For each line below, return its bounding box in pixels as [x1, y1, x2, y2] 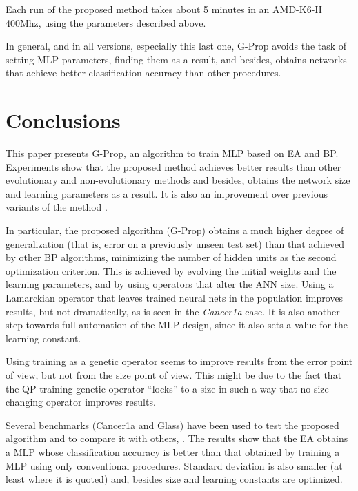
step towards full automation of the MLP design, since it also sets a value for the [6, 317, 348, 332]
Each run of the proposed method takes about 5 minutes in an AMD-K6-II [6, 2, 322, 16]
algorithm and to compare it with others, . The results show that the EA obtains [6, 431, 348, 446]
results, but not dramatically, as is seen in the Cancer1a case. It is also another [6, 304, 340, 318]
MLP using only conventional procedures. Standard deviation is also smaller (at [6, 458, 343, 472]
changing [6, 395, 43, 409]
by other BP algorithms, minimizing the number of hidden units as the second [6, 250, 337, 264]
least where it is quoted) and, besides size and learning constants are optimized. [6, 472, 343, 486]
